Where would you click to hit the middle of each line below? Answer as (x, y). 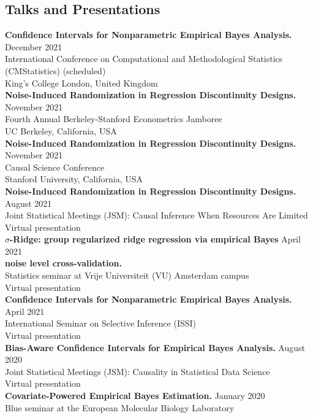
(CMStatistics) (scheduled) (55, 70)
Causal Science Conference (55, 167)
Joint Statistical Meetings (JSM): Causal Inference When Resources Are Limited (156, 215)
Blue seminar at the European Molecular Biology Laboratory (120, 407)
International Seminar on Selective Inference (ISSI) (101, 323)
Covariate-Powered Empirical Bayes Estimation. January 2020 (135, 396)
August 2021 (28, 203)
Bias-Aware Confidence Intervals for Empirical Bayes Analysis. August (155, 347)
